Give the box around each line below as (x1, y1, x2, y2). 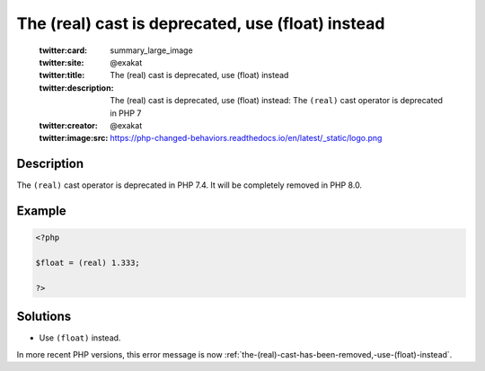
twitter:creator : (39, 119, 98, 130)
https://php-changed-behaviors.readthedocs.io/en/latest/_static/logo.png (110, 133, 383, 144)
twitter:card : (39, 45, 88, 56)
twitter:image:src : (39, 133, 109, 144)
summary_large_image (110, 45, 193, 56)
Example (16, 203, 66, 218)
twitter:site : (39, 57, 84, 67)
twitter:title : (39, 70, 85, 81)
